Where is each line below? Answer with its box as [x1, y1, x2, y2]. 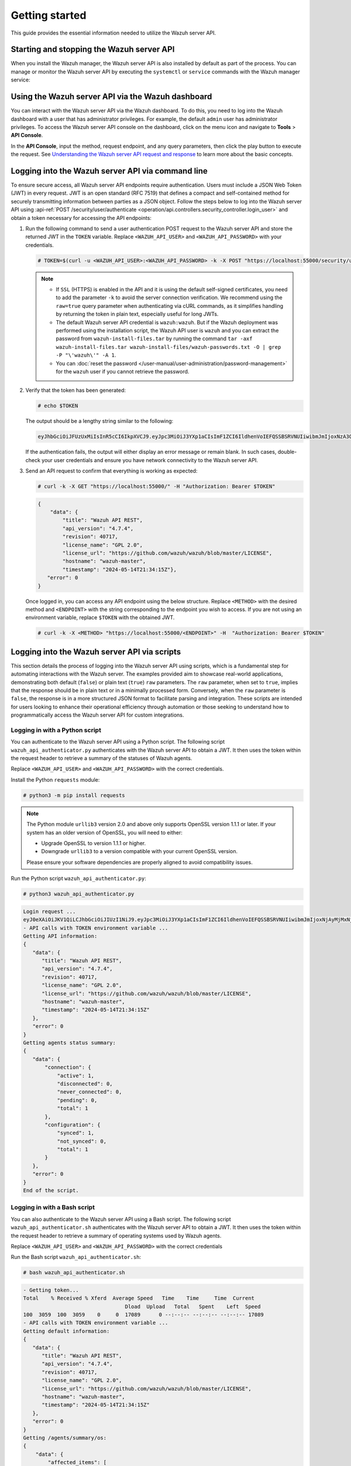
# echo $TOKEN [37, 402, 78, 409]
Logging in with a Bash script [11, 1203, 95, 1212]
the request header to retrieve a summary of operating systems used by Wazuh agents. [11, 1232, 222, 1239]
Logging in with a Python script [11, 726, 102, 734]
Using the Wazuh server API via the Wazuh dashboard [11, 91, 212, 102]
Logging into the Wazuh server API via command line [11, 166, 208, 176]
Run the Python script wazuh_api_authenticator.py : [11, 875, 146, 882]
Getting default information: [23, 1328, 110, 1334]
